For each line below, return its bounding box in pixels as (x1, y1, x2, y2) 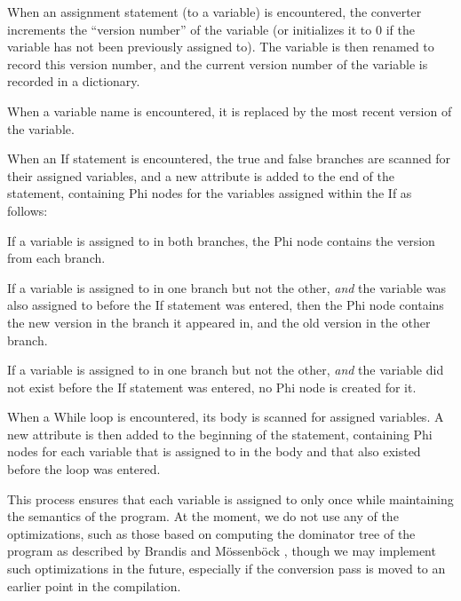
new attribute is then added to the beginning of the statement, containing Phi (7, 424, 433, 443)
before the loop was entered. (7, 460, 161, 478)
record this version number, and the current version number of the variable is (7, 54, 428, 73)
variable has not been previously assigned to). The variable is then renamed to (7, 37, 434, 56)
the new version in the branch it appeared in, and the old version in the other (7, 312, 431, 331)
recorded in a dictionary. (7, 72, 140, 91)
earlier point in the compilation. (7, 576, 181, 595)
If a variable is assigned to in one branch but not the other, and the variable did (7, 360, 444, 379)
